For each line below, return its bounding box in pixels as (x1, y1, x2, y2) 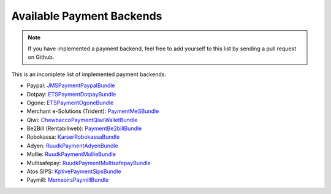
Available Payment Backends (11, 9, 162, 23)
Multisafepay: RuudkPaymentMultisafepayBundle (26, 159, 151, 166)
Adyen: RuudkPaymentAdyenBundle (26, 142, 119, 149)
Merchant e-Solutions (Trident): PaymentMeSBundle (26, 107, 159, 115)
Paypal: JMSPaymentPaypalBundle (26, 82, 116, 89)
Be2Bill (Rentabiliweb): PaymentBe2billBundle (26, 125, 142, 132)
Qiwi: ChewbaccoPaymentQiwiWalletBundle (26, 116, 138, 123)
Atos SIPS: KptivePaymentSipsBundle (26, 168, 121, 175)
